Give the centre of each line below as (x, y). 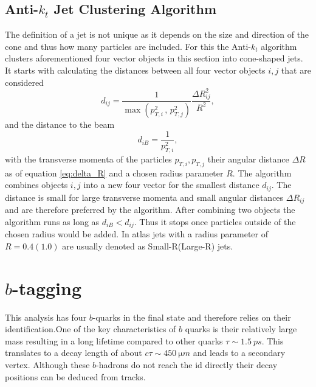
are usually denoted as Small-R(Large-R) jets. (148, 246)
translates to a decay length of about (74, 353)
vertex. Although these (47, 365)
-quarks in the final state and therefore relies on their (192, 317)
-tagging (47, 288)
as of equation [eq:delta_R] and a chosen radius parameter (114, 173)
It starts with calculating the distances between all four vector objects (135, 70)
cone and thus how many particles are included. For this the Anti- (128, 46)
